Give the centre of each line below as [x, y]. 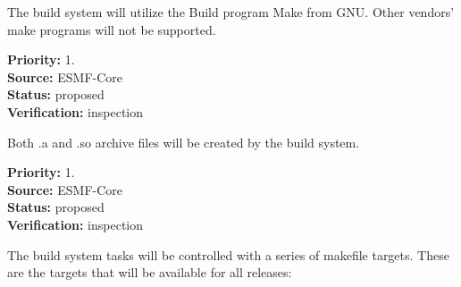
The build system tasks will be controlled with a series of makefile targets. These [228, 254]
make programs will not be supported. [112, 29]
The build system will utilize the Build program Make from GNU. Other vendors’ [231, 12]
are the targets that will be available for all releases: [150, 272]
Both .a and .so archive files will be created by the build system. [184, 142]
